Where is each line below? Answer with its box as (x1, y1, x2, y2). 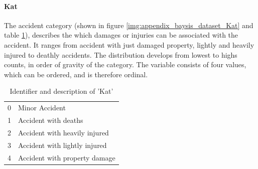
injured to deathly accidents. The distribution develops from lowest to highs (4, 49, 237, 60)
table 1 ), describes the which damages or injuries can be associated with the (4, 30, 238, 40)
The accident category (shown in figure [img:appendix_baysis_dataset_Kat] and (4, 20, 253, 30)
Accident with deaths (18, 115, 83, 125)
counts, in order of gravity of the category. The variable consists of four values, (4, 59, 246, 70)
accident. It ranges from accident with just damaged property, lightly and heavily (4, 39, 254, 50)
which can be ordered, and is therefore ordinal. (4, 69, 148, 79)
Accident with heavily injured (18, 127, 109, 137)
